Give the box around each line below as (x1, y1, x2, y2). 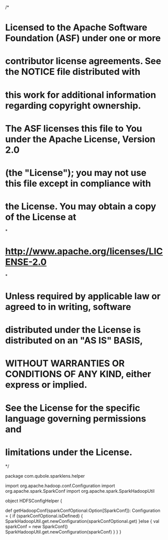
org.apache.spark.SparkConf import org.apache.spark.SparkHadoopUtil (5, 488, 155, 494)
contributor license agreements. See (5, 55, 161, 67)
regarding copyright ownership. (5, 100, 141, 111)
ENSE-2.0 (5, 256, 47, 268)
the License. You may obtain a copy (5, 201, 156, 212)
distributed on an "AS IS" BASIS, (5, 335, 143, 346)
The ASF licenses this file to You (5, 123, 142, 134)
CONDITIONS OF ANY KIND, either (5, 369, 151, 380)
